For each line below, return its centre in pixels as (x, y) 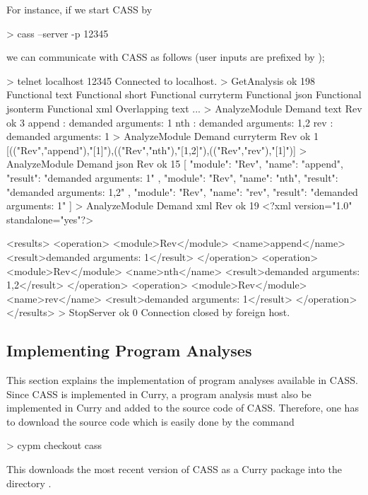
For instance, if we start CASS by (79, 9)
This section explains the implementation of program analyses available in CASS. (182, 380)
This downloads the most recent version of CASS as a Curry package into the (174, 469)
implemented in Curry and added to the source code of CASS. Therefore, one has (183, 408)
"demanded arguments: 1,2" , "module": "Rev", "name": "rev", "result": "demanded (182, 191)
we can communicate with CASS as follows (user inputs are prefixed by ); (166, 57)
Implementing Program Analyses (129, 350)
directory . (29, 483)
